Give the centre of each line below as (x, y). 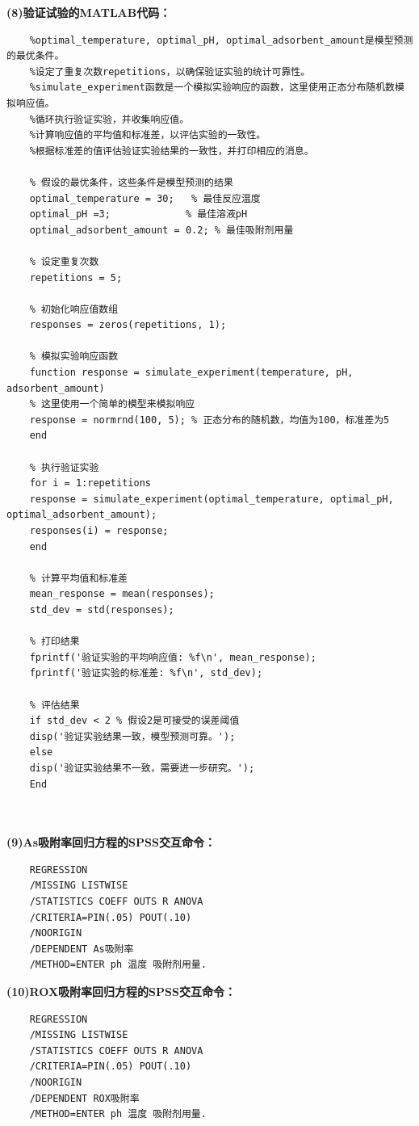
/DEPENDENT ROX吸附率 (84, 1098)
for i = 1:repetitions (90, 483)
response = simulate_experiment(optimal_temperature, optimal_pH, (212, 499)
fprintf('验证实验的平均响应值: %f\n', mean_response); (173, 657)
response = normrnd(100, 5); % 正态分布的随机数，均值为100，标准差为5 (209, 420)
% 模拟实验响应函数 (74, 357)
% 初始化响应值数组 (74, 309)
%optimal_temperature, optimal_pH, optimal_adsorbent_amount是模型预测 (221, 40)
